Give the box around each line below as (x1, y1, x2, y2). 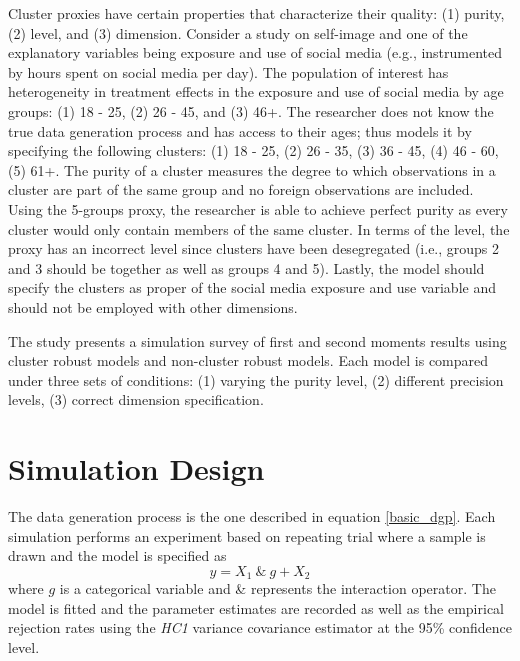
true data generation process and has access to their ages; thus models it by (8, 120, 472, 141)
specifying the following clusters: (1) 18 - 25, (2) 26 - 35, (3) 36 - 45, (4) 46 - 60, (8, 140, 499, 161)
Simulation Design (8, 448, 265, 489)
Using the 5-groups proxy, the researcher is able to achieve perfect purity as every (8, 198, 508, 219)
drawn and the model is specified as (8, 545, 227, 566)
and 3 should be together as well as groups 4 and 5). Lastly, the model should (8, 257, 485, 278)
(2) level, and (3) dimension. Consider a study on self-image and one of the (8, 22, 468, 43)
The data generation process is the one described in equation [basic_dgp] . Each (8, 506, 496, 526)
